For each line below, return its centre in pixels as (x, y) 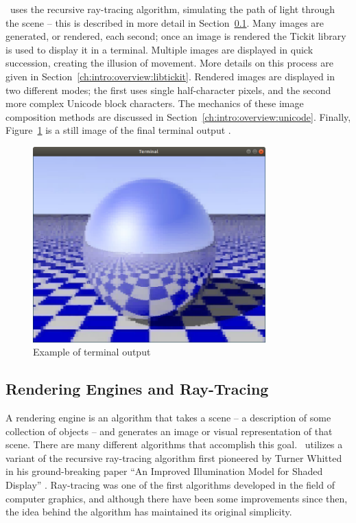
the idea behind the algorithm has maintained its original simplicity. (149, 512)
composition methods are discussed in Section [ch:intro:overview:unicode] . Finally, (178, 116)
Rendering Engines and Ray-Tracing (137, 389)
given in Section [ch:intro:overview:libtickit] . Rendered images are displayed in (170, 76)
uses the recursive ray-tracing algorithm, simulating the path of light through (173, 9)
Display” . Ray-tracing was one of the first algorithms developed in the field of (170, 484)
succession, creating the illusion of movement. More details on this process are (169, 63)
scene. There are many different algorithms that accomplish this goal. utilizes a (174, 444)
